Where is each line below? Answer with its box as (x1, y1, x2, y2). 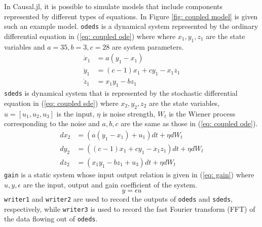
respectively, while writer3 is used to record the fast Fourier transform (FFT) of (4, 203, 255, 214)
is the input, (56, 108, 95, 119)
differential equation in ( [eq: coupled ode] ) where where (4, 30, 176, 41)
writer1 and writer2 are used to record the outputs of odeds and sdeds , (4, 194, 233, 204)
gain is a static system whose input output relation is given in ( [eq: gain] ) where (4, 169, 254, 179)
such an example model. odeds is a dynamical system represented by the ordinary (4, 21, 258, 31)
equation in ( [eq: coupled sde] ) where (4, 97, 119, 108)
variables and (4, 41, 45, 52)
